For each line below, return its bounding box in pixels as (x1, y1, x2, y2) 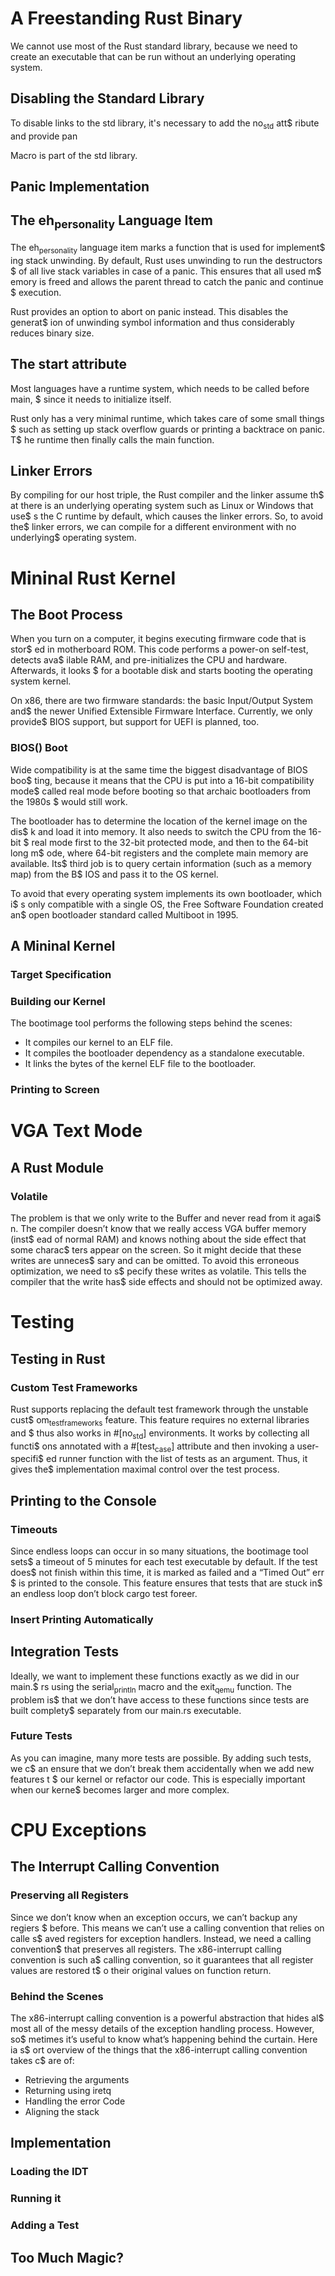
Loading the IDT (10, 2165, 89, 2179)
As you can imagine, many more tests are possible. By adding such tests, (10, 1752, 312, 1764)
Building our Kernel (10, 994, 106, 1008)
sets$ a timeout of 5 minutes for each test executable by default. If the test (10, 1556, 318, 1568)
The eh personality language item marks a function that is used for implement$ (10, 241, 326, 256)
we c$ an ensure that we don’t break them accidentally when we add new (10, 1762, 315, 1774)
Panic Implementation (10, 178, 150, 195)
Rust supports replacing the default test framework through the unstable (10, 1403, 309, 1415)
